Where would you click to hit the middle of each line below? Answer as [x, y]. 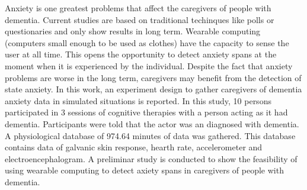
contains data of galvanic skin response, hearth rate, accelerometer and [134, 147]
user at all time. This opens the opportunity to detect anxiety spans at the [141, 54]
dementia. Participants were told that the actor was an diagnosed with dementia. [152, 123]
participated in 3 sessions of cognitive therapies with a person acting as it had [146, 112]
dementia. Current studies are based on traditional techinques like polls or [140, 19]
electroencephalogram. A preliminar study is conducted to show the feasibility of [151, 158]
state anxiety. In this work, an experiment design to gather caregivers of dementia [153, 89]
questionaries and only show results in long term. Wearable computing [133, 31]
